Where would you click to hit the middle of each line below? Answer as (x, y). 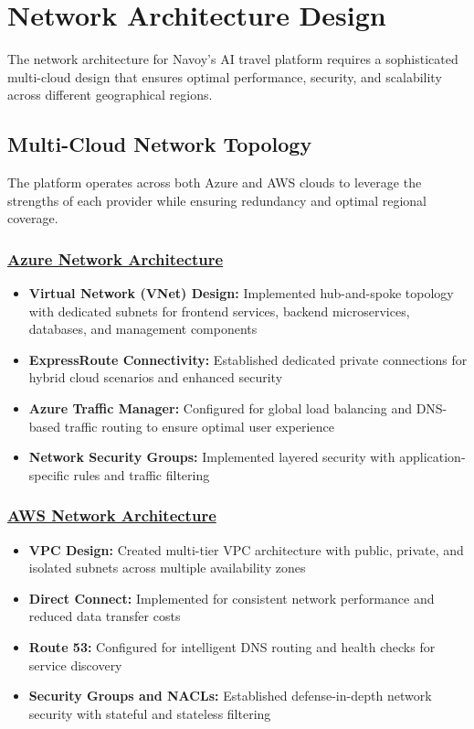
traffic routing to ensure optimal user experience (199, 426)
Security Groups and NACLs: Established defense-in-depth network (230, 696)
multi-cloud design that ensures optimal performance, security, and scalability (225, 76)
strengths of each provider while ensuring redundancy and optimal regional (217, 200)
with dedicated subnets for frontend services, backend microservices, (219, 311)
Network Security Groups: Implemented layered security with (212, 457)
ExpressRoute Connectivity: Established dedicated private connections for (248, 359)
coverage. (33, 218)
